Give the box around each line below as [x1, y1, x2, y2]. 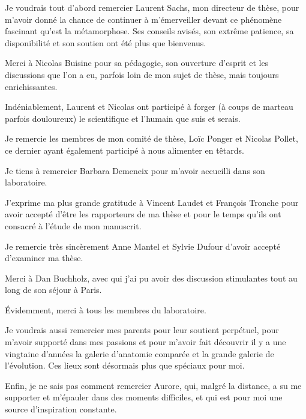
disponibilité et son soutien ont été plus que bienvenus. [5, 36, 206, 49]
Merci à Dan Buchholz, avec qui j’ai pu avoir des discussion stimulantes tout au [5, 271, 298, 284]
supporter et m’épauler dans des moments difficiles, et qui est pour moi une [5, 391, 283, 403]
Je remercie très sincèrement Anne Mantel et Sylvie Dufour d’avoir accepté [5, 240, 281, 252]
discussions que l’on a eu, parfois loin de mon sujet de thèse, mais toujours [5, 68, 279, 80]
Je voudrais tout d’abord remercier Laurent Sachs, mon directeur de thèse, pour [5, 1, 299, 13]
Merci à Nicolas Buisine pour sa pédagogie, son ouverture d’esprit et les [5, 56, 269, 69]
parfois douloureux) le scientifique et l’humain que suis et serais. [5, 112, 241, 124]
